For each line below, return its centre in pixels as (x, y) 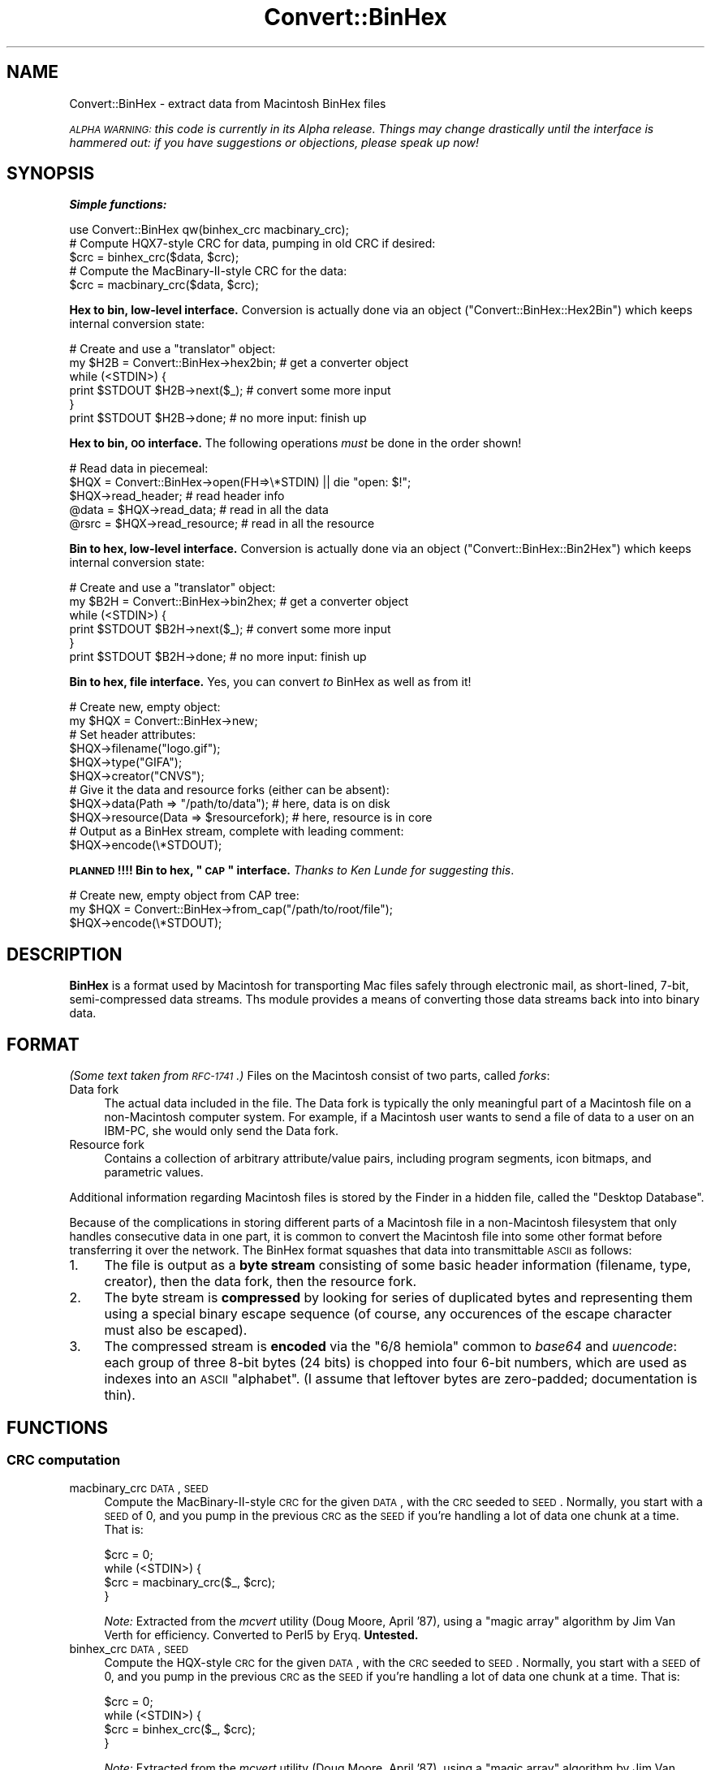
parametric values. (154, 1172)
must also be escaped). (176, 1330)
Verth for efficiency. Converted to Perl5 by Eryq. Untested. (261, 1635)
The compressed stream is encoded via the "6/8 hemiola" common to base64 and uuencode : (391, 1347)
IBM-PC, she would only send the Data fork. (222, 1131)
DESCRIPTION (65, 954)
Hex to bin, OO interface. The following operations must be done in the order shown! (295, 443)
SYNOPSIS (51, 174)
